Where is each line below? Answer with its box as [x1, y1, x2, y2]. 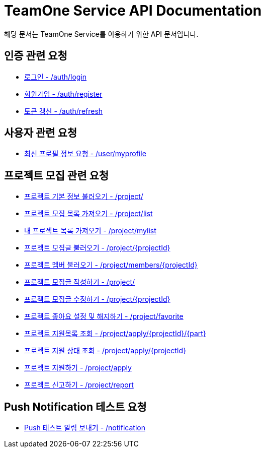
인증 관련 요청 [4, 49, 67, 62]
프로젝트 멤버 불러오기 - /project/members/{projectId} [24, 261, 198, 270]
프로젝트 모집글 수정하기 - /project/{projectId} [24, 295, 170, 304]
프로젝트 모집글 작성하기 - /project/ [24, 278, 135, 287]
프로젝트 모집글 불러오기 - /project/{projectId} [24, 243, 170, 252]
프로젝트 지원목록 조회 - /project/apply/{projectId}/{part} [24, 329, 206, 338]
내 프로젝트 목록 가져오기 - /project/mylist [24, 226, 156, 235]
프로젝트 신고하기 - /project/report [24, 380, 134, 390]
